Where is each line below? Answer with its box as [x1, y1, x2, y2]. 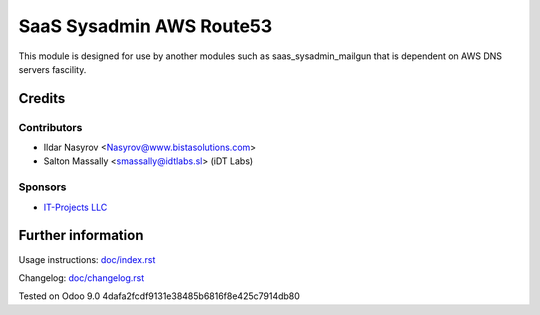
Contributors [18, 120, 83, 134]
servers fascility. [18, 63, 87, 75]
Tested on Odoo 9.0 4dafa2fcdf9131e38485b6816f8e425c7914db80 [18, 290, 300, 302]
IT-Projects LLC [43, 201, 108, 213]
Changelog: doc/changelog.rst [18, 271, 145, 284]
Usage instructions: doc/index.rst [18, 253, 156, 265]
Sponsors [18, 180, 67, 194]
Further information [18, 227, 144, 244]
